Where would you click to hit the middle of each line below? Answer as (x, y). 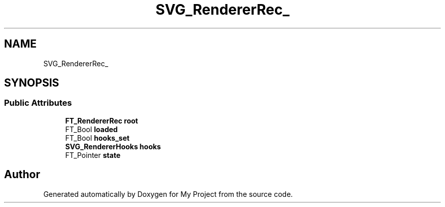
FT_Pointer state (93, 155)
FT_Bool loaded (91, 129)
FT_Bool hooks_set (97, 138)
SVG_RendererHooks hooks (113, 146)
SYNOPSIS (32, 83)
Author (22, 175)
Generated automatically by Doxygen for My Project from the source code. (168, 194)
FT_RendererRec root (102, 120)
